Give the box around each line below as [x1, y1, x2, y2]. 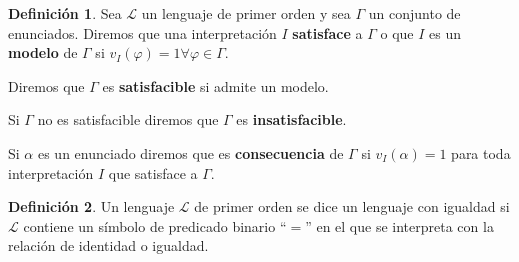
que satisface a [108, 162, 198, 183]
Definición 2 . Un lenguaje [8, 196, 175, 217]
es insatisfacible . [236, 109, 347, 130]
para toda [451, 142, 511, 163]
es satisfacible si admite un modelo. [102, 75, 329, 96]
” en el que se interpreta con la [305, 215, 494, 236]
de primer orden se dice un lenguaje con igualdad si [194, 196, 510, 217]
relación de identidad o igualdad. [8, 235, 209, 256]
